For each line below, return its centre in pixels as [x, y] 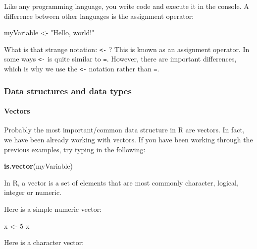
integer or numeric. [33, 192]
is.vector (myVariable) [38, 166]
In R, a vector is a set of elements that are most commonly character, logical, [121, 182]
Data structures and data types [68, 91]
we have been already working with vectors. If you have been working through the [128, 139]
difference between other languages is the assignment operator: [99, 16]
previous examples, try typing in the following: [75, 149]
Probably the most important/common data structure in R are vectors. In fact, [124, 130]
